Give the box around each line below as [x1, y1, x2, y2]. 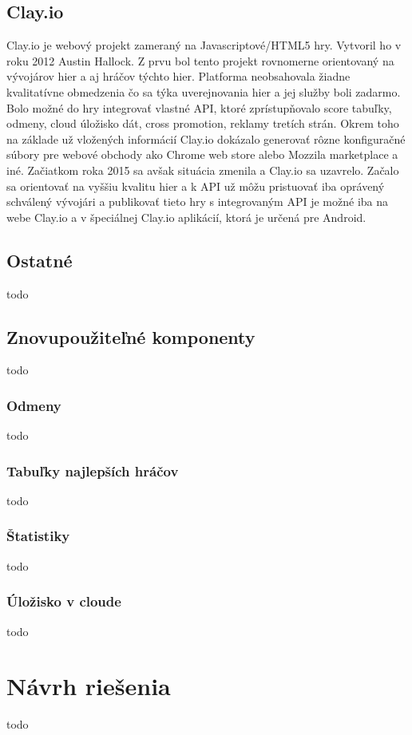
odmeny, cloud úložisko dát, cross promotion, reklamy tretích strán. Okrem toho [6, 115, 399, 132]
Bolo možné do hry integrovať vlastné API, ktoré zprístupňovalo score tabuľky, [6, 99, 392, 116]
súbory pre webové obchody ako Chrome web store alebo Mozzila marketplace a [6, 146, 398, 163]
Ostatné [6, 247, 73, 272]
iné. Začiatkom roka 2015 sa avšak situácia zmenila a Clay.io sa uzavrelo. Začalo [6, 161, 399, 178]
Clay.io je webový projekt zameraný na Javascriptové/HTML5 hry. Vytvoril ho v [6, 37, 402, 53]
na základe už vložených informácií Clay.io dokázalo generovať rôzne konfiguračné [6, 130, 406, 147]
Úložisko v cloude [6, 591, 121, 611]
